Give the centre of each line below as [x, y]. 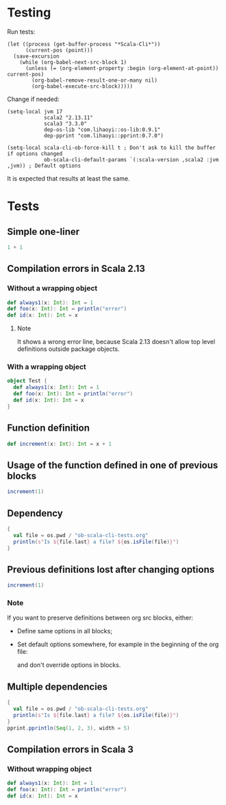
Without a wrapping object [52, 288]
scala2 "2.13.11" [68, 117]
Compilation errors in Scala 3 [70, 750]
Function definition [49, 428]
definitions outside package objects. [68, 349]
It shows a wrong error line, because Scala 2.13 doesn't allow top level [116, 342]
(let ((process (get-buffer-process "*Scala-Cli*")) [84, 44]
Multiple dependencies [58, 687]
